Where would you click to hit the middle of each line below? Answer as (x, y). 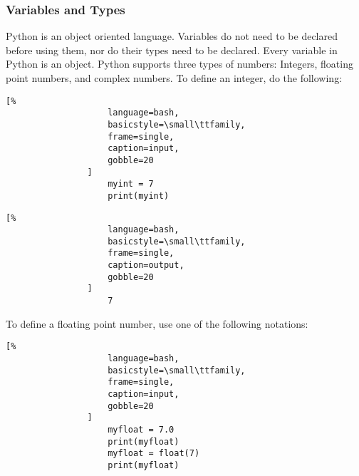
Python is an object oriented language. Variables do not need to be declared (172, 36)
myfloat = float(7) (154, 454)
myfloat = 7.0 (141, 429)
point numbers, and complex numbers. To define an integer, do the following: (174, 78)
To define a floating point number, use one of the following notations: (157, 323)
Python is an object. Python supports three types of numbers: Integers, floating (179, 64)
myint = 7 (131, 184)
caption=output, (146, 265)
